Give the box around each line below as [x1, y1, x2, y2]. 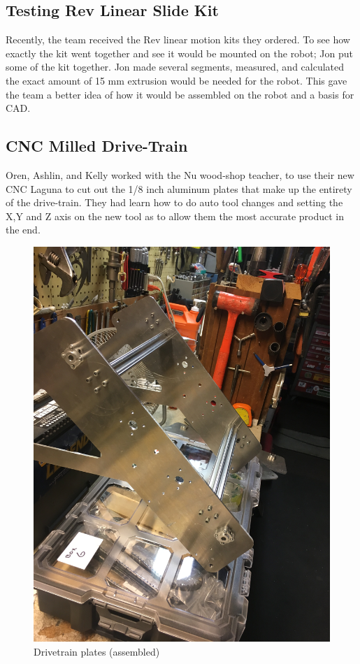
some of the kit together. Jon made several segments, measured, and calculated [6, 59, 345, 74]
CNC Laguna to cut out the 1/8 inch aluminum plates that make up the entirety [6, 181, 352, 196]
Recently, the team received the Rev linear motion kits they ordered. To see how [6, 32, 350, 47]
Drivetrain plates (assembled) [34, 644, 160, 658]
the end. [6, 222, 41, 237]
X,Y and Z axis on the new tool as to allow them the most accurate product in [6, 208, 345, 223]
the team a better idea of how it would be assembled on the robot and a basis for [6, 87, 354, 101]
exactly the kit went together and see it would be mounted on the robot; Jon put [6, 45, 353, 60]
